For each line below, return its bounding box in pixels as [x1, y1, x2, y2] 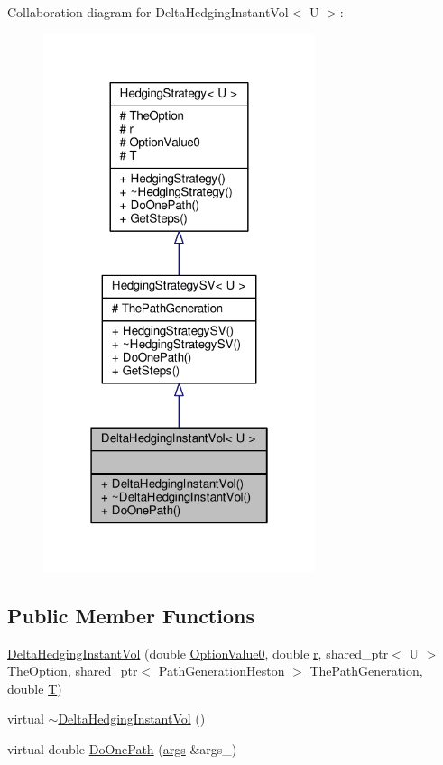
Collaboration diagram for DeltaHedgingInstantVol [7, 3, 289, 21]
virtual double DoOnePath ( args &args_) [7, 740, 237, 759]
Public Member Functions [7, 601, 254, 629]
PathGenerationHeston [158, 661, 285, 680]
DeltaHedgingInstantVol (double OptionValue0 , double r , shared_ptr [7, 643, 389, 662]
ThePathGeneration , [309, 661, 423, 680]
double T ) [7, 678, 62, 697]
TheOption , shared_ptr [7, 661, 138, 680]
